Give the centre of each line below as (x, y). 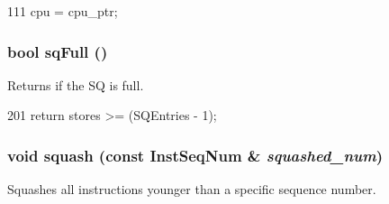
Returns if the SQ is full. (76, 84)
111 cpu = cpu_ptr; (63, 11)
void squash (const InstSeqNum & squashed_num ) (195, 155)
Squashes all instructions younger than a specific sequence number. (192, 189)
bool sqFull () (58, 51)
